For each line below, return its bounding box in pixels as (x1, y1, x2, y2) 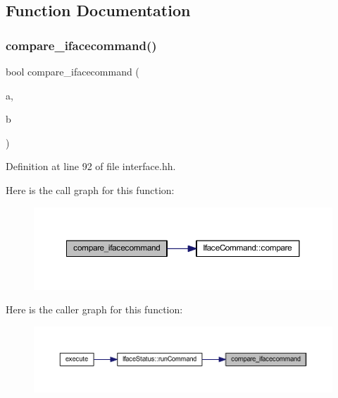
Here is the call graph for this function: (6, 182, 175, 197)
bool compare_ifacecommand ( (6, 64, 139, 78)
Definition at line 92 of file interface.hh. (6, 159, 176, 174)
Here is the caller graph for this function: (6, 302, 183, 317)
